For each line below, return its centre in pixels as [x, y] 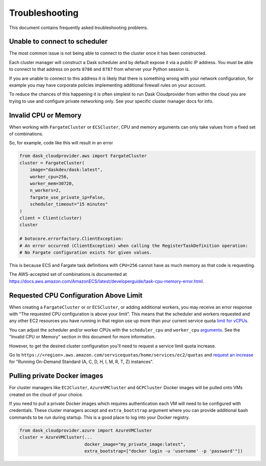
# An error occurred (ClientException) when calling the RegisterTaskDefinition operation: [134, 246]
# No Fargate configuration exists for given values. [86, 252]
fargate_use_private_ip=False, [67, 197]
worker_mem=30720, [52, 184]
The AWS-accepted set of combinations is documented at [68, 274]
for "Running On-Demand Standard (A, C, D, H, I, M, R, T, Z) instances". [81, 362]
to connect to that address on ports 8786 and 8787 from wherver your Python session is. [100, 69]
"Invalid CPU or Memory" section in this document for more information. [82, 337]
